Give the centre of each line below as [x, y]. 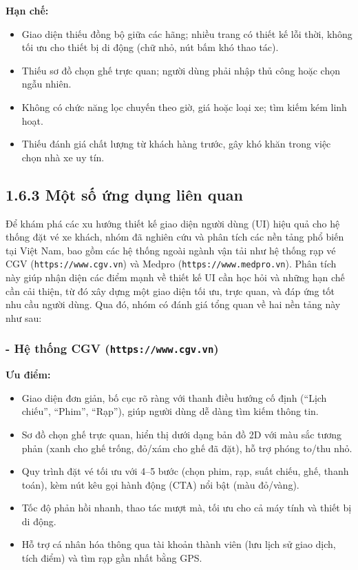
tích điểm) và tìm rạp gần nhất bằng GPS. [112, 558]
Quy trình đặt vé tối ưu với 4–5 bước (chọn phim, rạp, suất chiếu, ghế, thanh [185, 471]
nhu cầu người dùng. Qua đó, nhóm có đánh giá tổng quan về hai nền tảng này [173, 304]
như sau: [24, 317]
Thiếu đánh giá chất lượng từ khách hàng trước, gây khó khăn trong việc [176, 144]
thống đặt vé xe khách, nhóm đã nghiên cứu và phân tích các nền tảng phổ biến [175, 237]
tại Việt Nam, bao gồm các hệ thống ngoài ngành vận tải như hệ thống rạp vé [171, 250]
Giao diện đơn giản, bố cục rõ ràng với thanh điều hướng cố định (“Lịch [174, 397]
